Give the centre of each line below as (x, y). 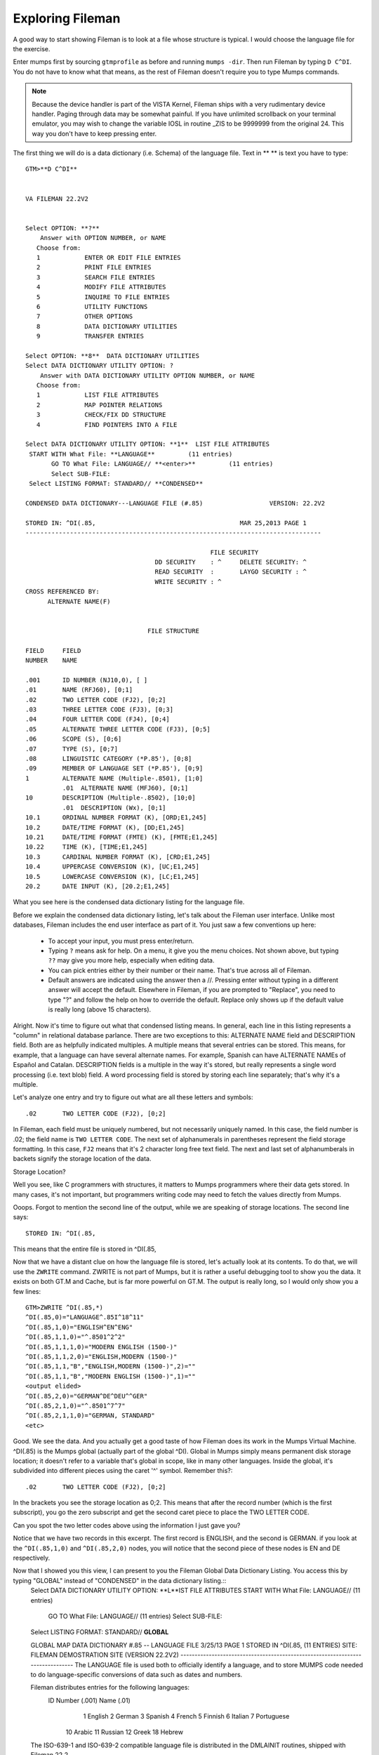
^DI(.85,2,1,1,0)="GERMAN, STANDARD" (91, 1416)
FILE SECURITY (234, 552)
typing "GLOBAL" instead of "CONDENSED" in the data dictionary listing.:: (120, 1580)
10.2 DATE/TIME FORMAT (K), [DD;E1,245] (105, 827)
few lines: (27, 1291)
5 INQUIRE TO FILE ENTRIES (103, 297)
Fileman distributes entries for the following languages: (110, 1688)
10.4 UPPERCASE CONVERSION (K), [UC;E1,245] (113, 867)
